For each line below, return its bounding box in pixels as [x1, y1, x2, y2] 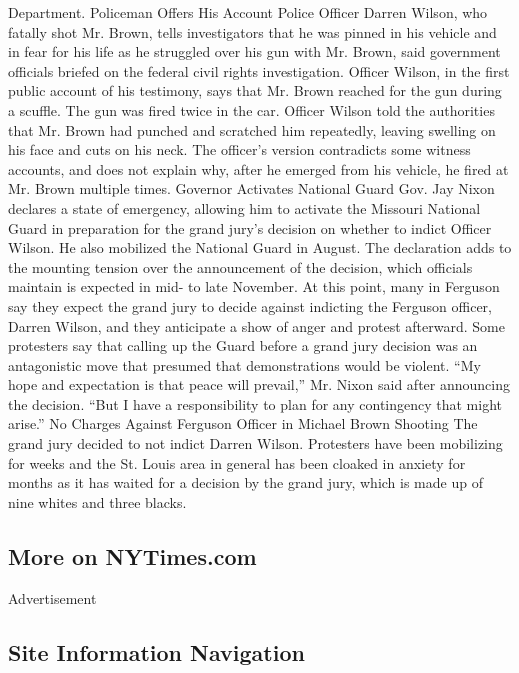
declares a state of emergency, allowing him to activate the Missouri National [8, 197, 481, 218]
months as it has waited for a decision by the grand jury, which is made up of [8, 472, 483, 493]
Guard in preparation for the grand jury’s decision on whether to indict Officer [8, 217, 492, 238]
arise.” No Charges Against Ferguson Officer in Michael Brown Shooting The [8, 413, 478, 434]
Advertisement [8, 587, 97, 608]
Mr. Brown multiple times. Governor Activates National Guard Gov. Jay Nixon [8, 178, 495, 199]
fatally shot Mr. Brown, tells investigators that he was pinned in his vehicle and [8, 21, 497, 42]
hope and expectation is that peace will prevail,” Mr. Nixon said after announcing [8, 374, 510, 395]
